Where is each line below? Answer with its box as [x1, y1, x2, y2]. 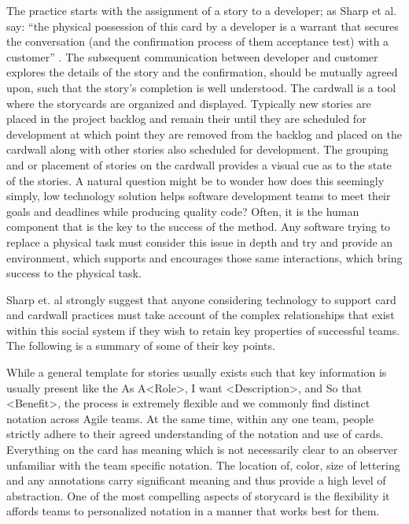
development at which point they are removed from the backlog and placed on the [6, 125, 402, 142]
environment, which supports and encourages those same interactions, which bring [6, 249, 403, 266]
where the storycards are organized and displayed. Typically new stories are [6, 95, 371, 111]
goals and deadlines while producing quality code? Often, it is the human [6, 203, 359, 219]
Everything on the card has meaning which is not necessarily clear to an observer [6, 441, 398, 458]
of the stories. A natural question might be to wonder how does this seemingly [6, 172, 385, 188]
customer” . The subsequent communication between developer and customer [6, 48, 378, 65]
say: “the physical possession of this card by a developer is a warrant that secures [6, 17, 399, 34]
